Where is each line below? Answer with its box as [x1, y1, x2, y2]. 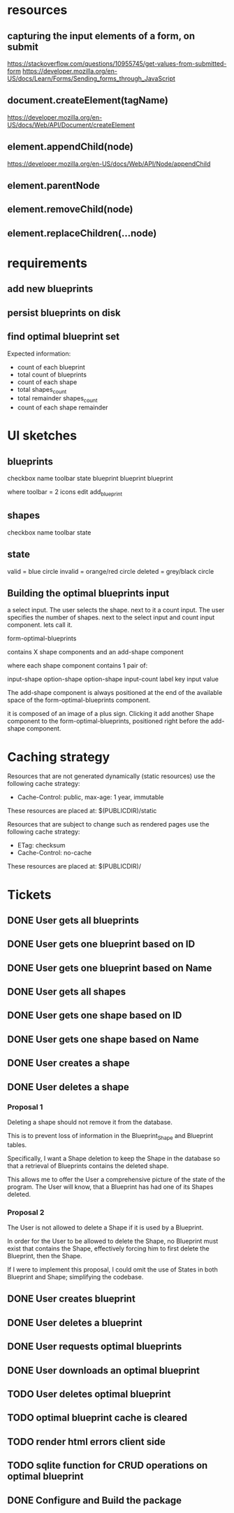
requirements [7, 255, 87, 271]
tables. [7, 1140, 27, 1149]
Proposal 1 [7, 1102, 43, 1111]
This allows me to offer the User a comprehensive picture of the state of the [7, 1175, 226, 1183]
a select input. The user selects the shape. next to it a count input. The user [7, 606, 225, 614]
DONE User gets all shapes [7, 986, 126, 998]
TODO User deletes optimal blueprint [7, 1388, 171, 1400]
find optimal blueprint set [7, 331, 120, 343]
